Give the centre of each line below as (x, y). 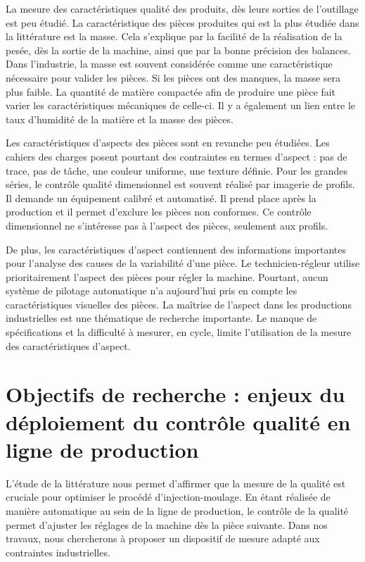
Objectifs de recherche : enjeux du (175, 394)
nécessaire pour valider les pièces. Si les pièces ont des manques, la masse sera (173, 77)
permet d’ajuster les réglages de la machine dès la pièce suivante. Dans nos (167, 524)
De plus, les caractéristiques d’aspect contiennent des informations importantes (176, 249)
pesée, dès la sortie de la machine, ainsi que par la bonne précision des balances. (178, 50)
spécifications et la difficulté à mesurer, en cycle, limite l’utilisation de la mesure (179, 332)
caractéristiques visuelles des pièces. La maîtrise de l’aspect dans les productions (179, 304)
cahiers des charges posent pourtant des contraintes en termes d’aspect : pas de (177, 156)
